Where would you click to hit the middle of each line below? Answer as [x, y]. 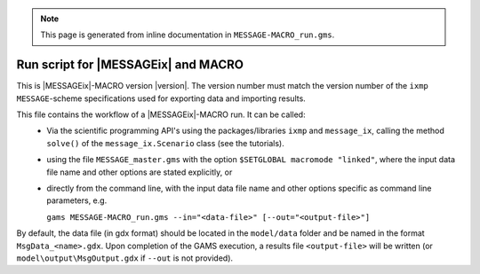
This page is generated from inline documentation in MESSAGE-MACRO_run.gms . [188, 35]
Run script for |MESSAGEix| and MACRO [130, 65]
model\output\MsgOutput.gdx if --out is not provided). [125, 258]
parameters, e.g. [77, 200]
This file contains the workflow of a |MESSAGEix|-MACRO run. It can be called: [161, 114]
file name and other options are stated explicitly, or [140, 172]
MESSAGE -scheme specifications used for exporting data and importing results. [161, 98]
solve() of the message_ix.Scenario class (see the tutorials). [165, 143]
